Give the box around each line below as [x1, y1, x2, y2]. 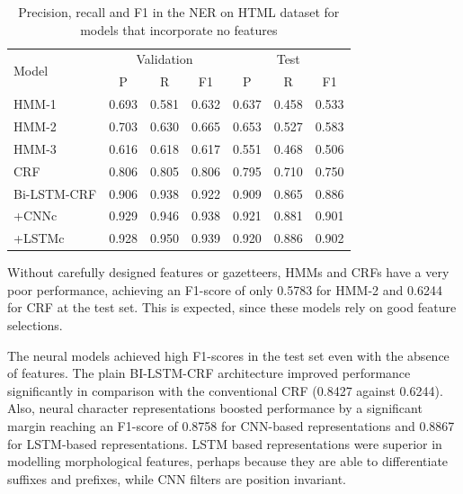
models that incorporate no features [80, 20, 278, 39]
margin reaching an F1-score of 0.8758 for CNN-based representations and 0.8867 [7, 417, 455, 436]
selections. [7, 316, 63, 335]
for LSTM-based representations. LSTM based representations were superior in [7, 434, 442, 453]
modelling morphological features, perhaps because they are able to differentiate [7, 452, 449, 471]
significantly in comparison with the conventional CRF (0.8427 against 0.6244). [7, 381, 443, 400]
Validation [136, 49, 193, 68]
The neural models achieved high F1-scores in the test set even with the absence [7, 346, 450, 364]
